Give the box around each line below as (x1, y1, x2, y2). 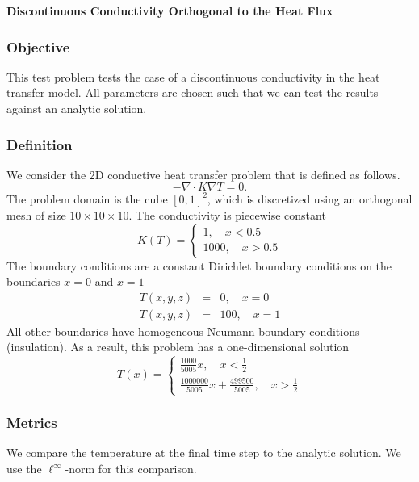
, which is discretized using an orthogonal (207, 191, 413, 207)
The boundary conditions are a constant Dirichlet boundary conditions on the (6, 257, 392, 274)
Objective (6, 36, 70, 57)
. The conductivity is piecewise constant (128, 207, 326, 223)
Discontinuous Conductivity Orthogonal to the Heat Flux (6, 2, 333, 19)
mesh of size (6, 207, 66, 223)
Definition (6, 134, 73, 154)
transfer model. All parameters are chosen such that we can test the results (6, 84, 379, 101)
